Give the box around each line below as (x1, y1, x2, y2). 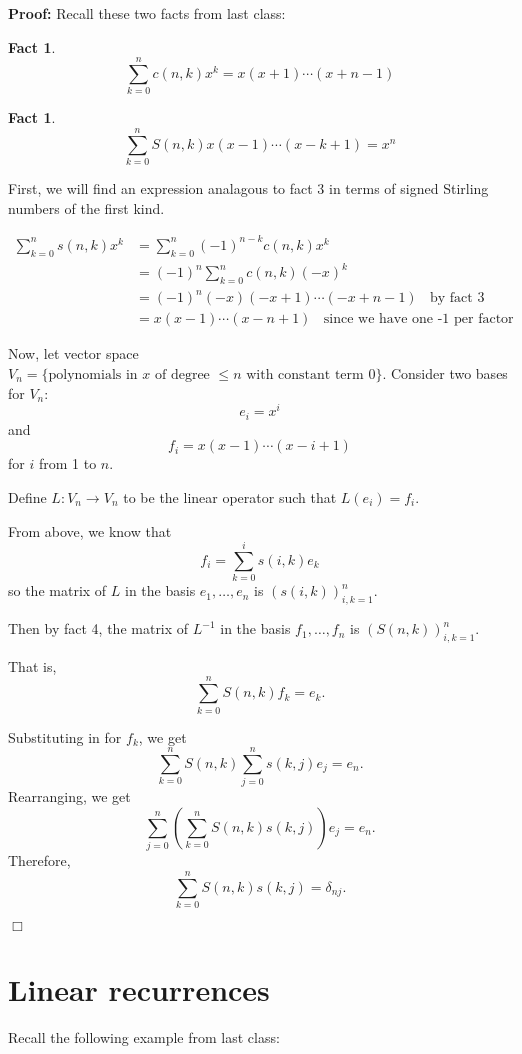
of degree (154, 368, 210, 383)
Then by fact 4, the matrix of (8, 618, 189, 639)
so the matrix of (8, 580, 107, 601)
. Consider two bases (382, 363, 508, 384)
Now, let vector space (8, 343, 139, 364)
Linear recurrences (8, 969, 270, 1010)
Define (8, 486, 47, 507)
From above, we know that (8, 520, 172, 541)
